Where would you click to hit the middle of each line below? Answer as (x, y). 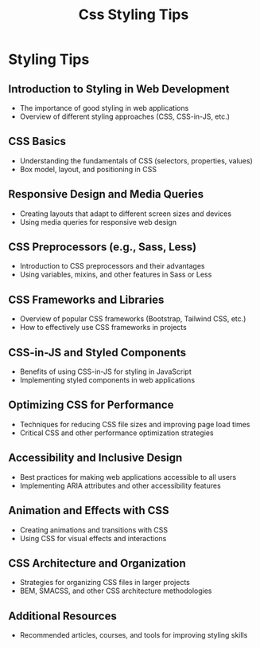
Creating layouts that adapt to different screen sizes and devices (126, 214)
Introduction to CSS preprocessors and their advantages (112, 266)
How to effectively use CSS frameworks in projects (103, 328)
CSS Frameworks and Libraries (86, 299)
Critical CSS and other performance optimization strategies (116, 433)
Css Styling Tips (134, 15)
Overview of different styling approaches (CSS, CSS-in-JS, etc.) (125, 116)
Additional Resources (62, 616)
